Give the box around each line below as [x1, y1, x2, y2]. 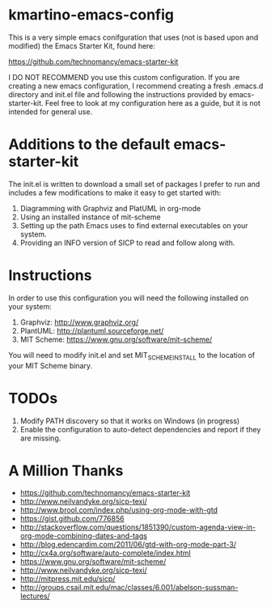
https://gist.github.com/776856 [19, 514, 125, 524]
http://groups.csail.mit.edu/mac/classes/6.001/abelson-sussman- [19, 583, 239, 593]
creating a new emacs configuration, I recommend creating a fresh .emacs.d [8, 81, 264, 91]
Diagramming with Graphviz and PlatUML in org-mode [19, 203, 201, 213]
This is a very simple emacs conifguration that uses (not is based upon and [8, 32, 259, 42]
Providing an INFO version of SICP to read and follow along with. [19, 237, 235, 248]
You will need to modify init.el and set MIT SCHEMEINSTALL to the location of [8, 350, 256, 362]
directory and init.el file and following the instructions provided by [8, 89, 228, 99]
